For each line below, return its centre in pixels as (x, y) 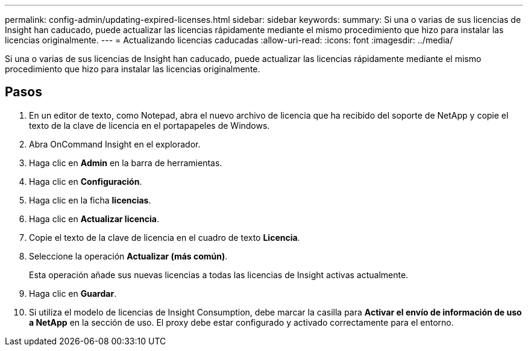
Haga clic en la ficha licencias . (90, 200)
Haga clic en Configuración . (86, 181)
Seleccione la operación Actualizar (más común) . (128, 256)
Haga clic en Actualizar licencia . (94, 219)
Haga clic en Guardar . (73, 293)
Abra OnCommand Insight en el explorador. (115, 144)
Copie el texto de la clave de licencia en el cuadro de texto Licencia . (165, 237)
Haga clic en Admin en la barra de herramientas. (126, 163)
